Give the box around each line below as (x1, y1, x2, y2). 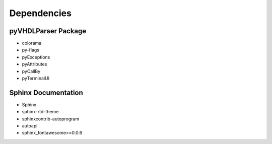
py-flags (22, 47, 40, 53)
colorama (22, 40, 42, 46)
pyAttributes (22, 61, 47, 67)
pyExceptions (22, 54, 50, 60)
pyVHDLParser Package (9, 27, 87, 35)
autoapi (22, 123, 38, 129)
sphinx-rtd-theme (22, 109, 59, 115)
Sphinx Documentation (9, 88, 83, 97)
